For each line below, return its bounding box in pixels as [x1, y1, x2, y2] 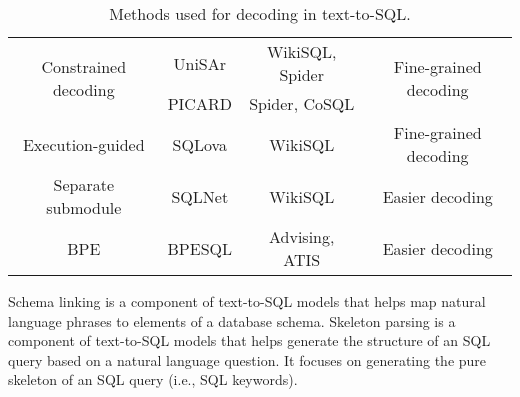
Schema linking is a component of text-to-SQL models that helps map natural [8, 291, 486, 311]
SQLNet [171, 184, 229, 208]
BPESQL [167, 236, 233, 260]
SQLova [172, 132, 227, 156]
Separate [53, 173, 115, 196]
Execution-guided [22, 132, 145, 156]
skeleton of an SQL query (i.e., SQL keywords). [8, 369, 298, 390]
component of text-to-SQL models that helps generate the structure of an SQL [8, 330, 491, 351]
